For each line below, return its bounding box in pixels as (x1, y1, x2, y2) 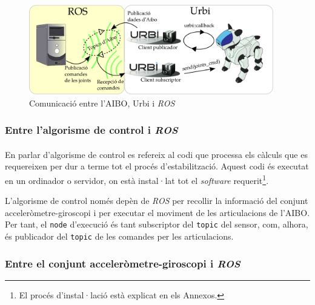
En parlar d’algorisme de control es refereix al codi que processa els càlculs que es (5, 148, 308, 160)
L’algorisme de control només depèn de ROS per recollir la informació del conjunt (5, 194, 308, 207)
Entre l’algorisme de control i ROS (5, 122, 178, 137)
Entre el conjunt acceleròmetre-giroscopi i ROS (5, 255, 240, 271)
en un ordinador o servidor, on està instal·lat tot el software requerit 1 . (5, 172, 269, 186)
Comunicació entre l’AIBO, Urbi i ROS (29, 96, 175, 109)
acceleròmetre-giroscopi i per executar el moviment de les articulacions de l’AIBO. (5, 206, 310, 218)
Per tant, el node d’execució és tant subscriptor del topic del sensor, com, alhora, (5, 218, 308, 231)
